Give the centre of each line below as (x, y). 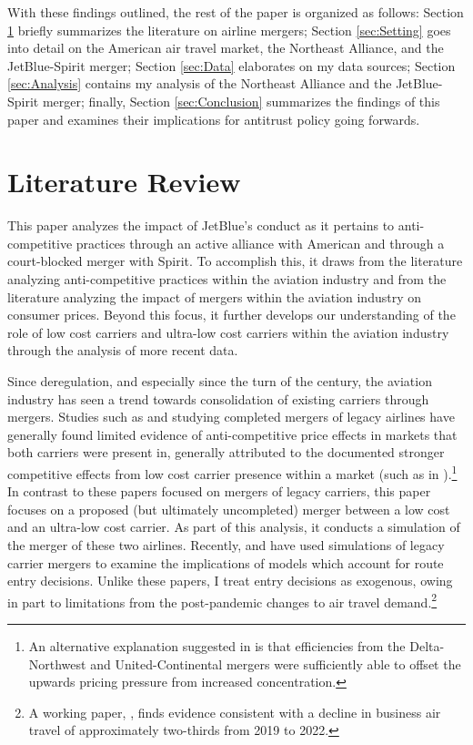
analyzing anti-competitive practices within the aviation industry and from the (227, 279)
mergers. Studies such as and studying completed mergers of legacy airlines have (231, 417)
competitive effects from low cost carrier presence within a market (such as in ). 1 (232, 472)
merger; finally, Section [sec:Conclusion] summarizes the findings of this (241, 101)
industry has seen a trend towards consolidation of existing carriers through (218, 398)
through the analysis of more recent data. (123, 350)
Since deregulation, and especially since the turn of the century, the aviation (220, 381)
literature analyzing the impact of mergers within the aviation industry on (214, 296)
